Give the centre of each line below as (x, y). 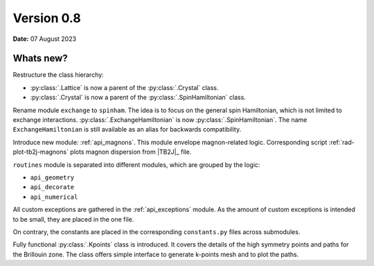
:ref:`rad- (341, 142)
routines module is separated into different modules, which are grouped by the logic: (136, 165)
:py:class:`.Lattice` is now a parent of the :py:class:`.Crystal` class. (124, 87)
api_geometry (52, 177)
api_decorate (52, 187)
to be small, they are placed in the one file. (73, 219)
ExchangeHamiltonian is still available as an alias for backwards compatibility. (127, 130)
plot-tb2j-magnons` (41, 152)
